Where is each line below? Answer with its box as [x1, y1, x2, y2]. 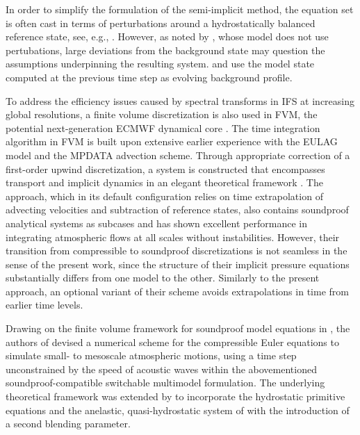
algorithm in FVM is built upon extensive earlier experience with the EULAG [6, 134, 338, 149]
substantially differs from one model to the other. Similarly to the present [6, 270, 320, 285]
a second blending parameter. [6, 416, 131, 431]
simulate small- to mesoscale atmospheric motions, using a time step [6, 348, 297, 363]
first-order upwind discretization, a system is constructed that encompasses [6, 161, 325, 176]
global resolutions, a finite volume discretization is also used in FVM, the [6, 107, 318, 122]
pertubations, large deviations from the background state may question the [6, 42, 325, 57]
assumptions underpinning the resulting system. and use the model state [6, 56, 315, 71]
